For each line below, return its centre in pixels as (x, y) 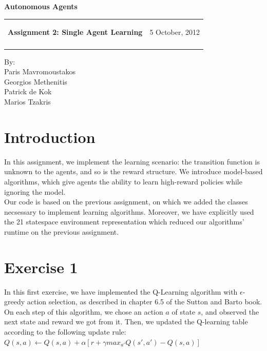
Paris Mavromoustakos (40, 71)
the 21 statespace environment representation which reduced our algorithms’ (124, 222)
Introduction (50, 137)
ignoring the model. (35, 191)
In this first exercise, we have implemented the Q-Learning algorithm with (121, 291)
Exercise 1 (41, 267)
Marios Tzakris (27, 102)
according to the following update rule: (65, 332)
